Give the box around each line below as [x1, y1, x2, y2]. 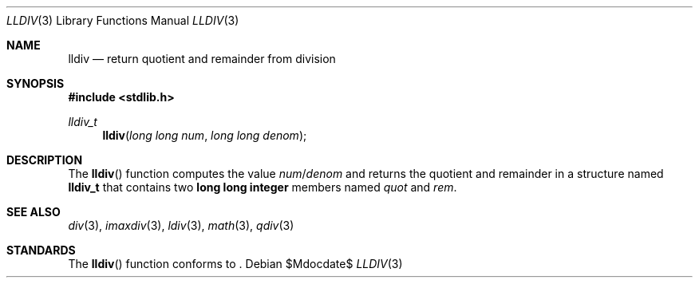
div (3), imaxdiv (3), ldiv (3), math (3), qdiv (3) [68, 219, 294, 232]
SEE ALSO [6, 205, 61, 219]
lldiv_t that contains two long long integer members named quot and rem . [68, 180, 457, 194]
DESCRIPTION [6, 153, 83, 167]
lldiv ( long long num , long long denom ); [102, 128, 307, 142]
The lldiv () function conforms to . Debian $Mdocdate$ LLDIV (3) [68, 257, 403, 270]
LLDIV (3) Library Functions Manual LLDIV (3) [6, 14, 239, 27]
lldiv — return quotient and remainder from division [68, 52, 336, 65]
